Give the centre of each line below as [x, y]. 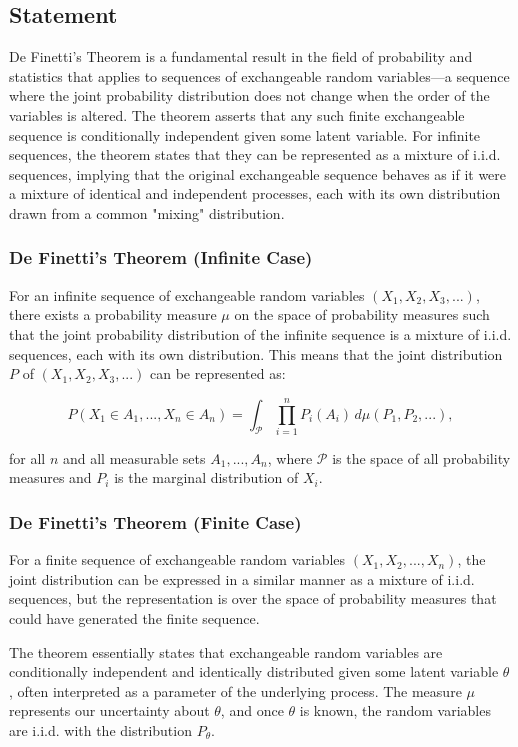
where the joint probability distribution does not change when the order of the [249, 95]
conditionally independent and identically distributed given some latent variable [254, 671]
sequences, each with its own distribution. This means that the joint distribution [256, 353]
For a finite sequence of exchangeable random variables [177, 559]
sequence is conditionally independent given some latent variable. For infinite [245, 134]
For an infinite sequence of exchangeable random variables [187, 294]
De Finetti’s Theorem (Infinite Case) [161, 257]
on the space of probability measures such [362, 314]
